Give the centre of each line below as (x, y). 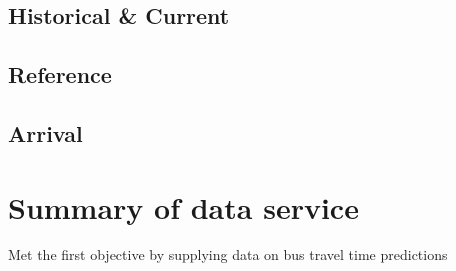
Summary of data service (183, 206)
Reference (60, 74)
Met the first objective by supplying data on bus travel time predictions (228, 254)
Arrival (45, 132)
